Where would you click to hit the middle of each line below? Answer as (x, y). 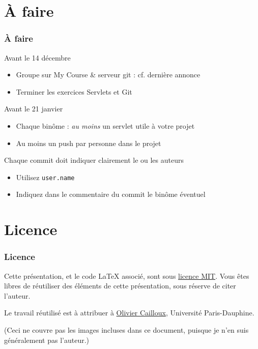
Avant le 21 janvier (34, 109)
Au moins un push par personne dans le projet (89, 143)
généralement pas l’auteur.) (47, 340)
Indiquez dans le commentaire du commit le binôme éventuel (111, 194)
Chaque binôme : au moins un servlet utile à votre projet (105, 125)
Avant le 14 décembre (37, 57)
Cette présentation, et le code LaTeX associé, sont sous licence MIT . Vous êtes (127, 275)
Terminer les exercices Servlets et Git (74, 91)
